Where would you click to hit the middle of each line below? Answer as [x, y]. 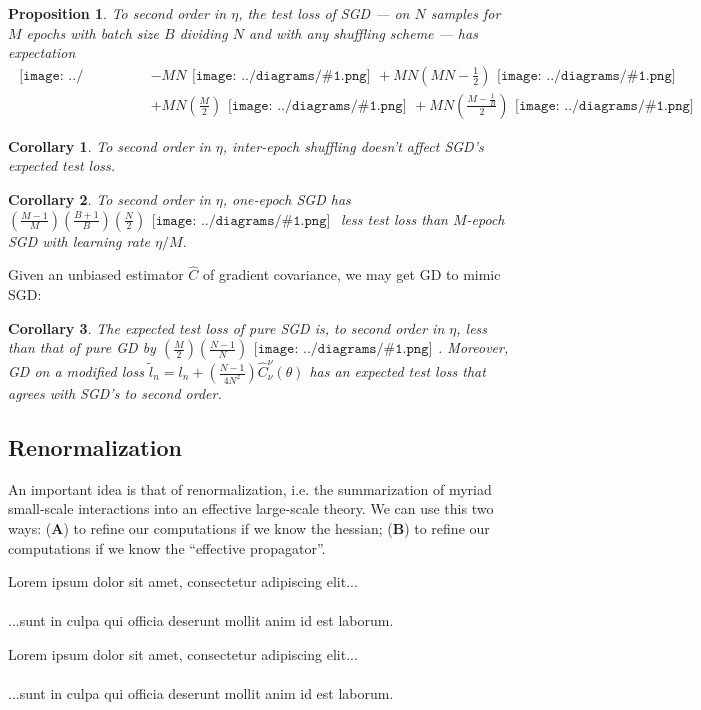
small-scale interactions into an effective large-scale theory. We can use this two [251, 508]
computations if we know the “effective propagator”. [167, 547]
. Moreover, [473, 347]
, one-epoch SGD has [286, 199]
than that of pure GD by [82, 347]
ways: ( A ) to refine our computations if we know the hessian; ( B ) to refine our [249, 527]
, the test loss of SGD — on [324, 13]
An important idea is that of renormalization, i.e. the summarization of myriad [250, 488]
